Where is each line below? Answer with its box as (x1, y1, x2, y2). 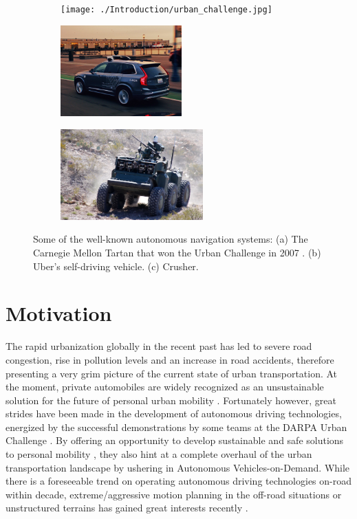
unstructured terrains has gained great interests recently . (6, 500, 248, 515)
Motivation (6, 299, 112, 327)
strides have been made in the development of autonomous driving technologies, (6, 406, 342, 421)
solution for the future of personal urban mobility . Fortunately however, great (6, 393, 336, 407)
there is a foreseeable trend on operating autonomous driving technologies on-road (6, 474, 352, 488)
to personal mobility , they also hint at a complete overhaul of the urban (6, 447, 312, 461)
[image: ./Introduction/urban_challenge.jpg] (61, 5, 272, 14)
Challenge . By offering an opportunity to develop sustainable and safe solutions (6, 433, 344, 448)
